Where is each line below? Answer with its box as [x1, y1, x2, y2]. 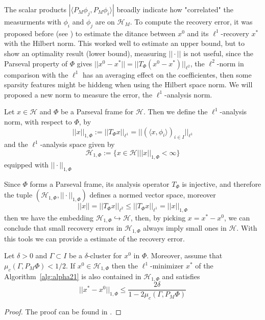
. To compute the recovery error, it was [130, 16, 253, 27]
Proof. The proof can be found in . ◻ [4, 306, 122, 317]
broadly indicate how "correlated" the [116, 4, 233, 14]
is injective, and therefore [182, 178, 261, 189]
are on [95, 16, 115, 27]
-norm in [216, 58, 244, 68]
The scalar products [4, 4, 66, 14]
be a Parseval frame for [61, 106, 134, 117]
